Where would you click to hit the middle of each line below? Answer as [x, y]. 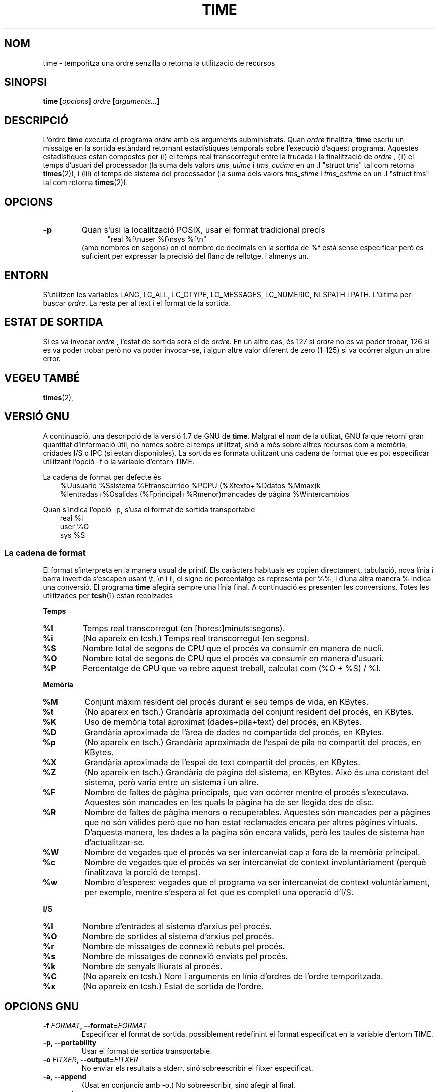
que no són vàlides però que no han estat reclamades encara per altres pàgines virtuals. [251, 823]
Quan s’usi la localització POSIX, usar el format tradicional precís [203, 230]
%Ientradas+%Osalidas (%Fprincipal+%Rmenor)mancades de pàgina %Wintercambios [204, 494]
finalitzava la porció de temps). [143, 873]
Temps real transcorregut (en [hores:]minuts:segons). [184, 628]
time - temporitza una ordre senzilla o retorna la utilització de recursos [159, 63]
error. [52, 358]
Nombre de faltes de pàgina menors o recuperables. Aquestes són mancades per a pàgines [258, 812]
